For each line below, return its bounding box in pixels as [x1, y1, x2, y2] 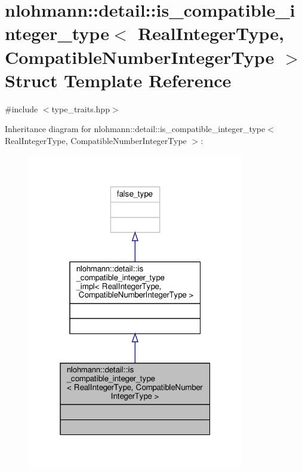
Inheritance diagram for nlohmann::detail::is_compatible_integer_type [5, 122, 266, 135]
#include [5, 102, 38, 115]
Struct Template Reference [5, 68, 232, 92]
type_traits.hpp [51, 102, 110, 115]
